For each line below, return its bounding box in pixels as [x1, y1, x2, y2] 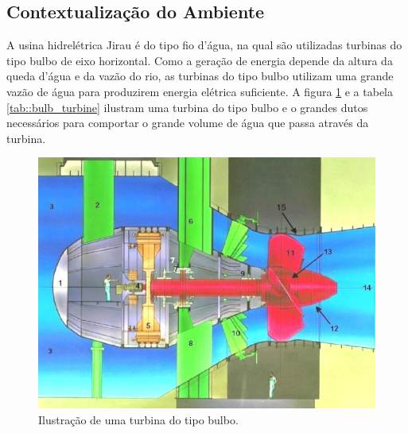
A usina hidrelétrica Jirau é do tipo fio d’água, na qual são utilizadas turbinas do [6, 37, 402, 53]
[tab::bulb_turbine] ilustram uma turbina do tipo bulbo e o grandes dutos [6, 99, 368, 115]
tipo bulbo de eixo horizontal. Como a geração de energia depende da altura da [6, 52, 393, 68]
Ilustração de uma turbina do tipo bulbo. [38, 411, 239, 427]
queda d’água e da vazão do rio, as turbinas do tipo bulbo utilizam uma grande [6, 68, 394, 84]
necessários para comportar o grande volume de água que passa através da [6, 114, 369, 131]
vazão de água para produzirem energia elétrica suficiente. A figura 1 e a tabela [6, 83, 394, 99]
